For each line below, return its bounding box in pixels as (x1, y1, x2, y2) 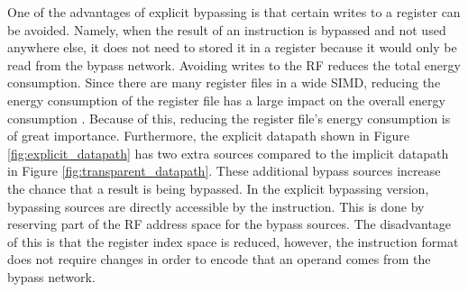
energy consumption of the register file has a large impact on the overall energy (7, 90, 445, 109)
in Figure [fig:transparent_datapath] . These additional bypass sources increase (7, 161, 441, 180)
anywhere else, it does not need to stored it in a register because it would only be (7, 38, 457, 57)
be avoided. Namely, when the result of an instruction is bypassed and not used (7, 20, 446, 39)
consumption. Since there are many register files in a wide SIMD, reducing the (7, 73, 441, 92)
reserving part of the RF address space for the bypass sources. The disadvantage (7, 214, 452, 233)
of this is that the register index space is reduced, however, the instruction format (7, 232, 459, 251)
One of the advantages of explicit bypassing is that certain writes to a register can (7, 3, 461, 21)
